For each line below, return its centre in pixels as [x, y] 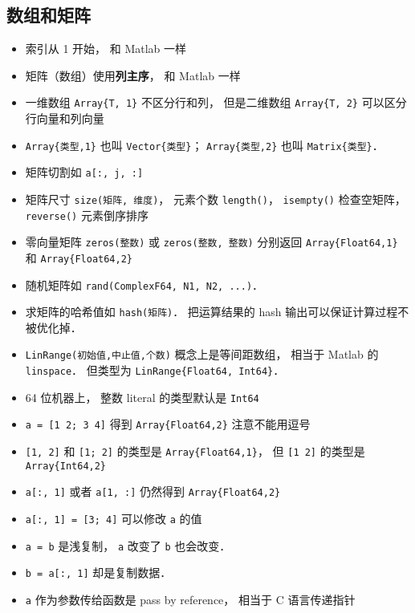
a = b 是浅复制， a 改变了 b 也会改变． [128, 545]
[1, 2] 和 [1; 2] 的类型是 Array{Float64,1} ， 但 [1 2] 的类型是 [195, 451]
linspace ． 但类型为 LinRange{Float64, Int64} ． [155, 370]
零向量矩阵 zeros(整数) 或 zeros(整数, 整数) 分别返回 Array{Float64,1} [212, 242]
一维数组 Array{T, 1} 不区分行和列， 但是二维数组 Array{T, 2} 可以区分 [216, 102]
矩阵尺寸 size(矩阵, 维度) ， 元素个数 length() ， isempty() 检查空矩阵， [216, 199]
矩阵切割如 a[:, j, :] [84, 172]
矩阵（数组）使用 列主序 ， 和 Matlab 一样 [133, 75]
